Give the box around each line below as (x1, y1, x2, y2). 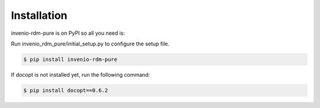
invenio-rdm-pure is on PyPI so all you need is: (11, 30, 126, 37)
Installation (11, 9, 68, 22)
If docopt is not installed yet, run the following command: (11, 71, 151, 78)
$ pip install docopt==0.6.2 (23, 87, 108, 94)
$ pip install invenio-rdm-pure (23, 56, 118, 63)
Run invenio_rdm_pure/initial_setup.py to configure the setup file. (11, 40, 170, 47)
